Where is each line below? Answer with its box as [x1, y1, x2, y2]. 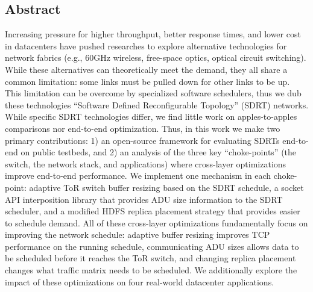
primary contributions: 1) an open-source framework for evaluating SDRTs [5, 134, 280, 146]
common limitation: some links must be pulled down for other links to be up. [5, 75, 290, 87]
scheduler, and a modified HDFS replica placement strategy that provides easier [5, 205, 300, 217]
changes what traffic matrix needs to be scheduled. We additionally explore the [5, 264, 297, 276]
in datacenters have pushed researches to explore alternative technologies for [5, 39, 287, 52]
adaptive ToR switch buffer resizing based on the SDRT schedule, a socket [29, 181, 304, 193]
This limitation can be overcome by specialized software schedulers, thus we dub [5, 87, 302, 99]
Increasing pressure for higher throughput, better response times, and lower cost [5, 28, 301, 40]
